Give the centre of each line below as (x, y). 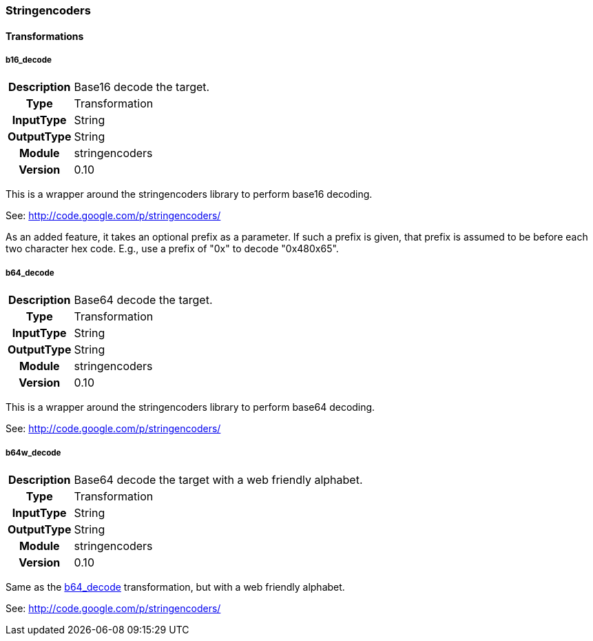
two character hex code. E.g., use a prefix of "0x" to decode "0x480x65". (172, 249)
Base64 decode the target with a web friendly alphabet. (218, 479)
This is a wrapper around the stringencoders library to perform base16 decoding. (189, 194)
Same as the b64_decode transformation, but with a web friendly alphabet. (175, 587)
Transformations (45, 36)
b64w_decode (33, 452)
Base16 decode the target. (142, 87)
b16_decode (29, 60)
